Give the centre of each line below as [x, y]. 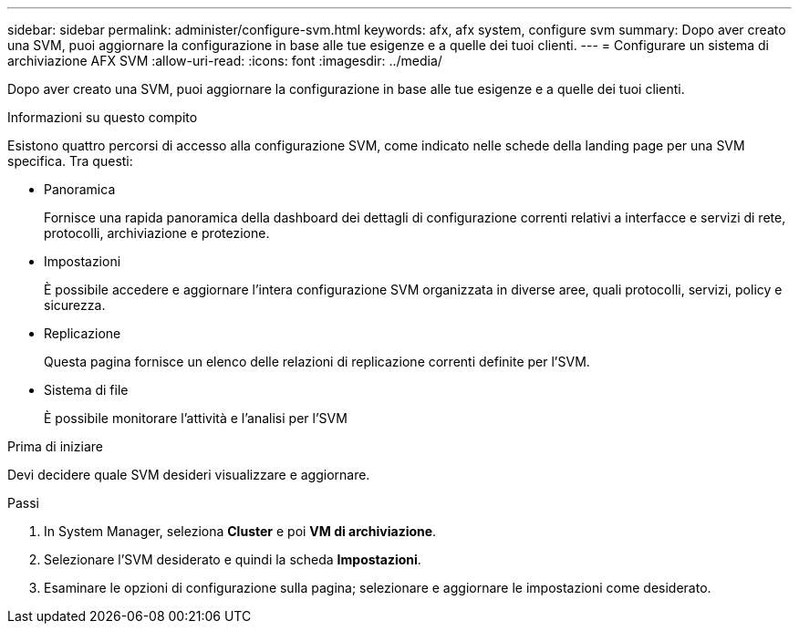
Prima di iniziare [55, 446]
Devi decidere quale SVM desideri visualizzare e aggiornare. [189, 475]
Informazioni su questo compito [103, 117]
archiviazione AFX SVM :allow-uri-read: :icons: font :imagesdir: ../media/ [225, 61]
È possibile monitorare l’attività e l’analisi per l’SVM [196, 418]
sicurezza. [75, 305]
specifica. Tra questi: [70, 161]
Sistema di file [86, 390]
